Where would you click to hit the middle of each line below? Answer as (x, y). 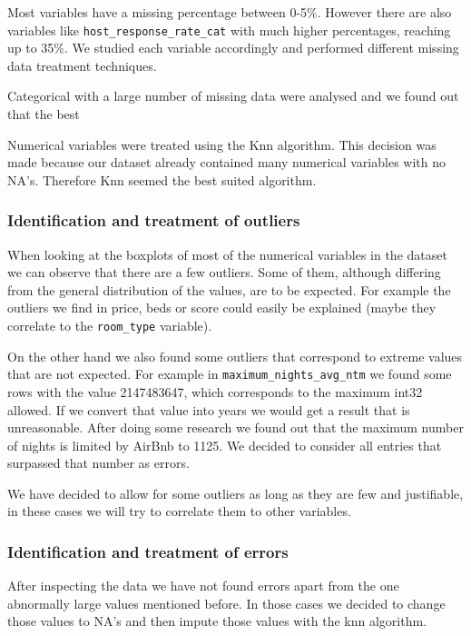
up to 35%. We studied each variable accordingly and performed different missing (233, 48)
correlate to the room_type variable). (110, 325)
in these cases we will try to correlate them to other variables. (179, 511)
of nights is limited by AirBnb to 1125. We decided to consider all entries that (225, 445)
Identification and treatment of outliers (154, 220)
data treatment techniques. (82, 65)
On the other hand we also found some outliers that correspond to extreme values (235, 356)
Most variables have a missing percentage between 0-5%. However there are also (230, 12)
